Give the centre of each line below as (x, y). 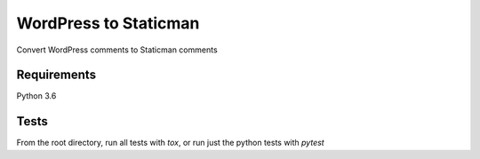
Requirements (56, 75)
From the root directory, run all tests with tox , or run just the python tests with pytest (170, 143)
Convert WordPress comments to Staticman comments (117, 50)
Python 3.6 (36, 96)
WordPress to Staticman (108, 23)
